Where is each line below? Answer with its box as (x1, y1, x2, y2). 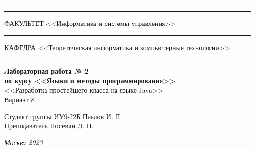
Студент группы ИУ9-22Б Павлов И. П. (4, 111, 122, 121)
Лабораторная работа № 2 (4, 66, 89, 76)
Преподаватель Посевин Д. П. (4, 121, 93, 131)
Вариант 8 (4, 94, 35, 104)
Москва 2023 (4, 137, 43, 147)
